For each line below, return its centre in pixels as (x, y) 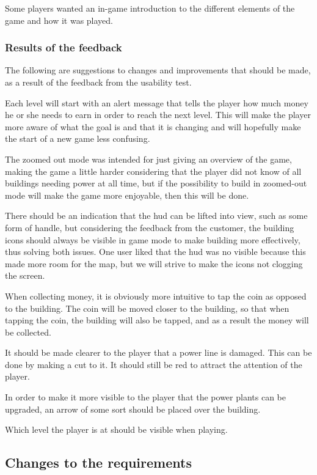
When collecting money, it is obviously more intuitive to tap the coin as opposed (156, 296)
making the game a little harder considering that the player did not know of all (153, 171)
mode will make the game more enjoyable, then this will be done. (127, 195)
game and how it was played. (59, 20)
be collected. (28, 332)
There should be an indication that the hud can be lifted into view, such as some (156, 215)
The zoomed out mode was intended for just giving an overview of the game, (148, 159)
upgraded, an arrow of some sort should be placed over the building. (133, 409)
